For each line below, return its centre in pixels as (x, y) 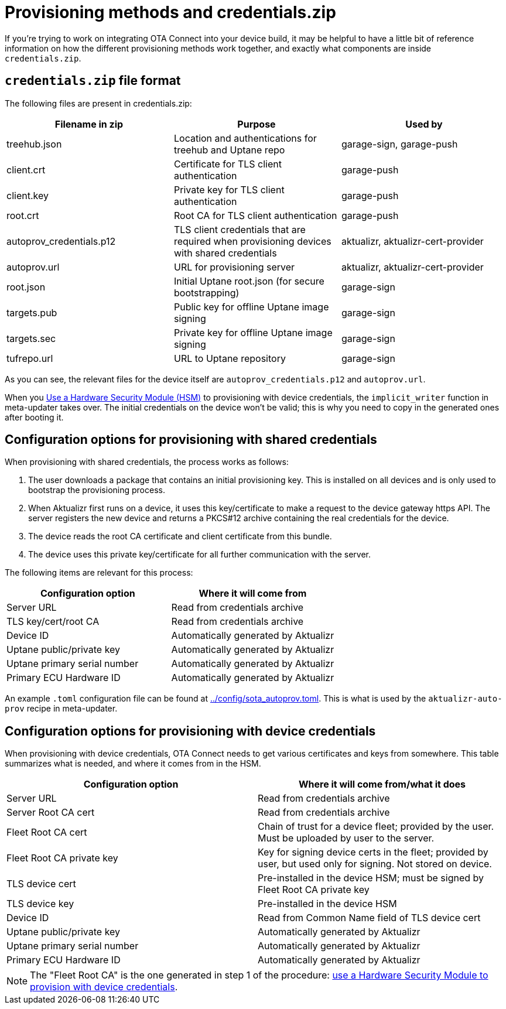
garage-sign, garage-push (399, 144)
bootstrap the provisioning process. (97, 490)
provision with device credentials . (104, 987)
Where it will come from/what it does (382, 784)
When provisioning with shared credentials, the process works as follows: (147, 462)
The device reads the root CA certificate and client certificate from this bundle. (180, 536)
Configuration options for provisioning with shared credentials (191, 440)
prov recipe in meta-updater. (61, 709)
